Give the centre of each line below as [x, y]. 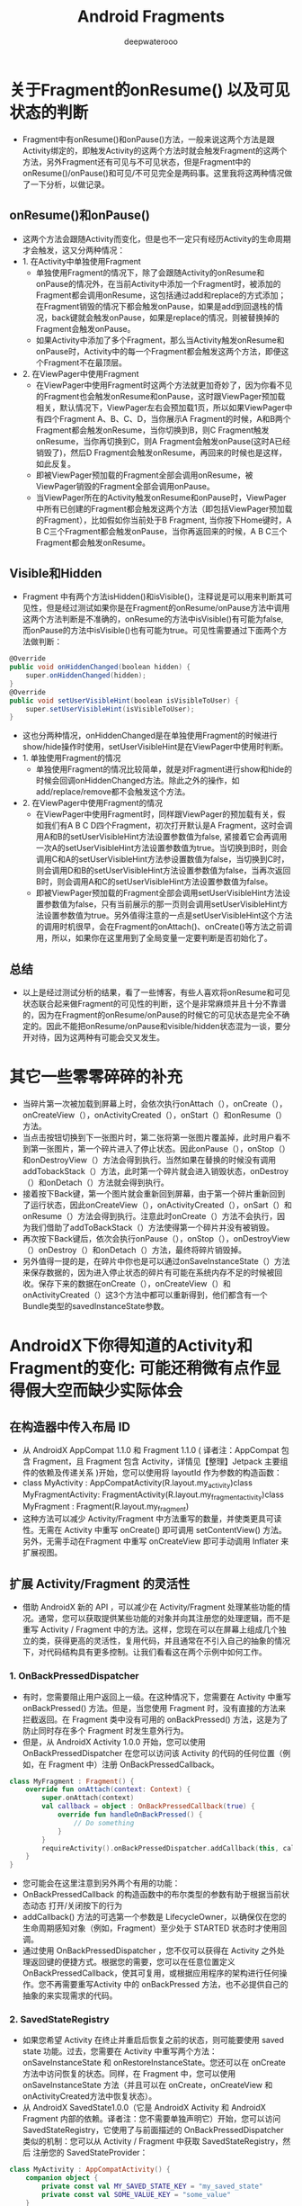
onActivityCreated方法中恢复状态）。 [89, 2096]
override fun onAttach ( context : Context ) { [108, 1789]
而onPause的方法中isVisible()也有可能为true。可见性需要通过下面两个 [151, 631]
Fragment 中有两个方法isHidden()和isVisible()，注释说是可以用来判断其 [153, 596]
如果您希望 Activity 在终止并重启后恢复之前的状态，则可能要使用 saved [153, 2040]
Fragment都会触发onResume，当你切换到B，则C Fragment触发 [152, 430]
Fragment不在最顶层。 [85, 363]
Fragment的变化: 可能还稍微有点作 [137, 1368]
